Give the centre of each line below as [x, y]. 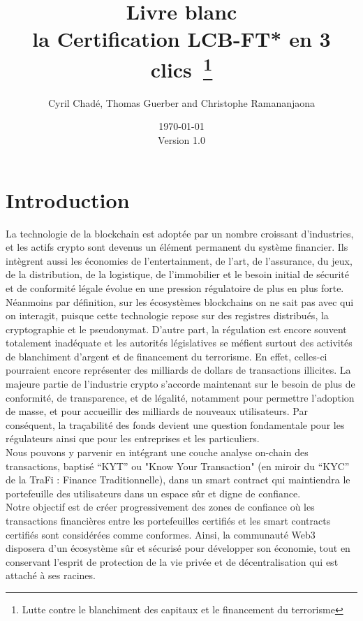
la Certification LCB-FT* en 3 [181, 39]
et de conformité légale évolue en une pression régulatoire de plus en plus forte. [175, 287]
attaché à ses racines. [51, 575]
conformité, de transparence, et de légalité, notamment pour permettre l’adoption [180, 397]
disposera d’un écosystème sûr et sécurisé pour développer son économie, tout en [178, 548]
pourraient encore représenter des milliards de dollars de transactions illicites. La [178, 370]
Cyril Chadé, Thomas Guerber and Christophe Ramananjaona [181, 102]
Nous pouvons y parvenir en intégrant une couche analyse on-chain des [157, 452]
